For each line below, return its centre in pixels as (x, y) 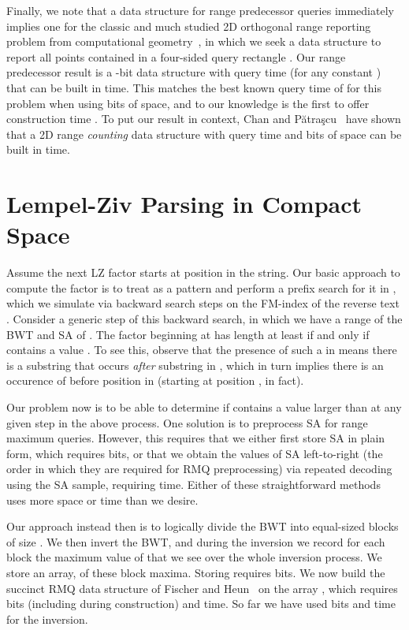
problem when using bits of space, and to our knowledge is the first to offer (188, 103)
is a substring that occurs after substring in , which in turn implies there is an (195, 365)
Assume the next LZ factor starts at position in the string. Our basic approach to (203, 272)
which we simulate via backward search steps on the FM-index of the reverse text (203, 303)
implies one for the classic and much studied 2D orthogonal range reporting (189, 26)
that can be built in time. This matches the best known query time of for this (194, 87)
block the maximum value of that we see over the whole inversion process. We (194, 557)
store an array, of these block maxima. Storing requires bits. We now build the (196, 572)
